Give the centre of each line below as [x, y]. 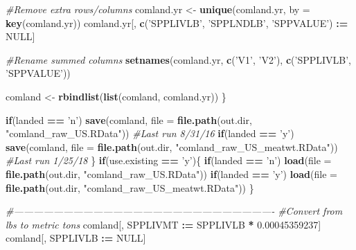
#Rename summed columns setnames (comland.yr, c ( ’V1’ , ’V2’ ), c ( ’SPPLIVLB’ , [178, 59]
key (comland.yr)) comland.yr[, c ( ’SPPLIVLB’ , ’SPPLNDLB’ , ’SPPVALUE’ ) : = [177, 23]
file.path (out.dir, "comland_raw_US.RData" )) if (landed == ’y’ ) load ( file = [171, 173]
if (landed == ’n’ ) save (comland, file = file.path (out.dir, [129, 119]
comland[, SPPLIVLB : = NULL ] [76, 238]
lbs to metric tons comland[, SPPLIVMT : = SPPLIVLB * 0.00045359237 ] [163, 224]
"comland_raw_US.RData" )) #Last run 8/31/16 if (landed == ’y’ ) [150, 133]
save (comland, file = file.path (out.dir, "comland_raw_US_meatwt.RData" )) [172, 146]
